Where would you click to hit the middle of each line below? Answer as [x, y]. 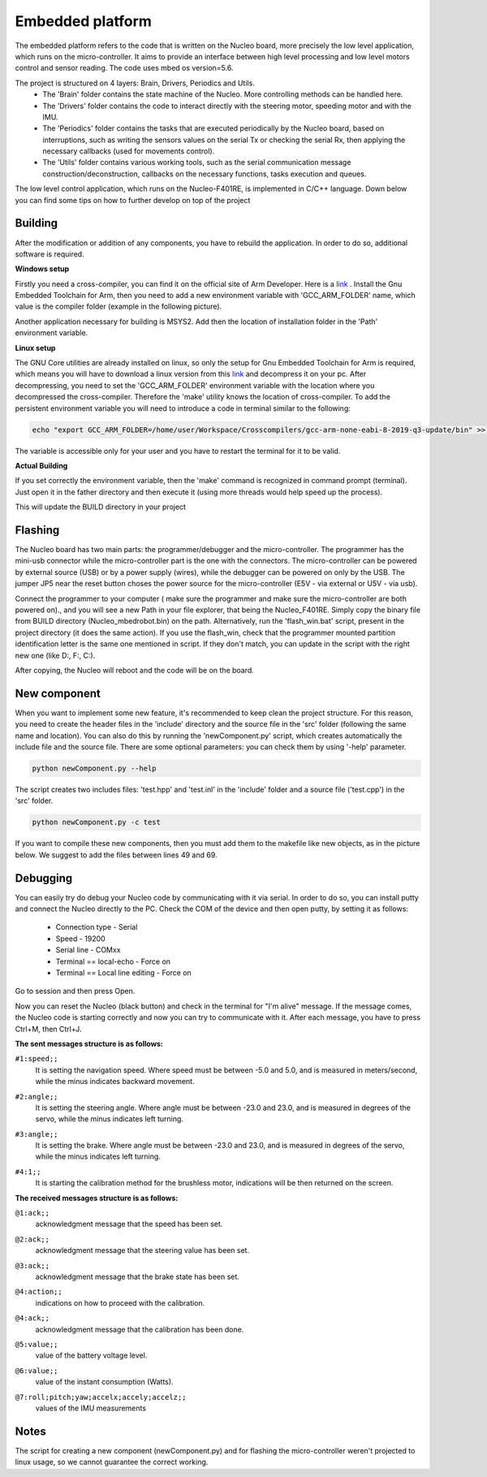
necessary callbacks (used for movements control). [129, 151]
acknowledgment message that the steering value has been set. [142, 1250]
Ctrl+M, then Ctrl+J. [48, 1029]
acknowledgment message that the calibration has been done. [140, 1329]
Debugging [44, 878]
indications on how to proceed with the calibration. [120, 1302]
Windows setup [42, 269]
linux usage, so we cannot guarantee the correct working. [112, 1462]
